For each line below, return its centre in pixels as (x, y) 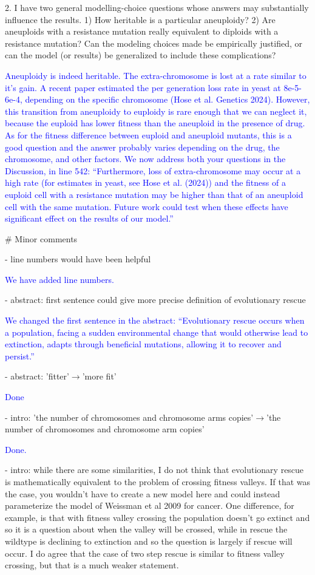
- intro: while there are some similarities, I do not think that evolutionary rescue (154, 470)
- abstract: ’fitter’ (37, 376)
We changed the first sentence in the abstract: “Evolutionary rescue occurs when (155, 320)
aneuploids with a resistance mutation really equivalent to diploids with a (142, 31)
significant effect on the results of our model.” (89, 218)
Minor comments (46, 238)
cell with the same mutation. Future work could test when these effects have (147, 206)
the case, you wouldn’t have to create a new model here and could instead (143, 493)
